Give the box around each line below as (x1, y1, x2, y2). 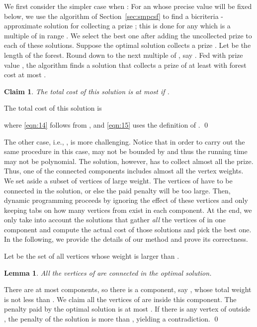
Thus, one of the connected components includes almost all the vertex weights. (4, 165, 244, 176)
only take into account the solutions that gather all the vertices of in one (4, 214, 226, 225)
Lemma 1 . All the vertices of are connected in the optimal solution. (4, 267, 212, 278)
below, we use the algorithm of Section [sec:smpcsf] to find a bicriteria (4, 10, 219, 21)
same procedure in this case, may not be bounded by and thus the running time (4, 146, 248, 157)
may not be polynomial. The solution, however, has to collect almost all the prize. (4, 156, 254, 166)
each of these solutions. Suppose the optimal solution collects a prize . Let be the (4, 40, 251, 50)
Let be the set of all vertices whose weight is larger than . (4, 251, 179, 261)
